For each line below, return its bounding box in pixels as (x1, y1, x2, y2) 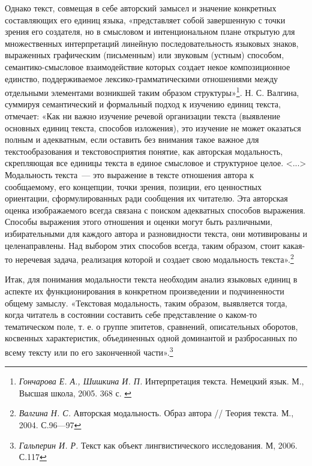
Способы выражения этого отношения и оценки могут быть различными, (5, 215, 272, 228)
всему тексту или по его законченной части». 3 (5, 344, 173, 358)
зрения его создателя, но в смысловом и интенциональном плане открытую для (5, 25, 295, 38)
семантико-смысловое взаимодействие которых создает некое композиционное (5, 60, 290, 73)
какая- (283, 239, 305, 251)
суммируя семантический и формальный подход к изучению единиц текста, (5, 98, 281, 110)
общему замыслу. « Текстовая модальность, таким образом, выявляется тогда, (5, 296, 287, 309)
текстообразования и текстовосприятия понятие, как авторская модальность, (5, 145, 283, 157)
